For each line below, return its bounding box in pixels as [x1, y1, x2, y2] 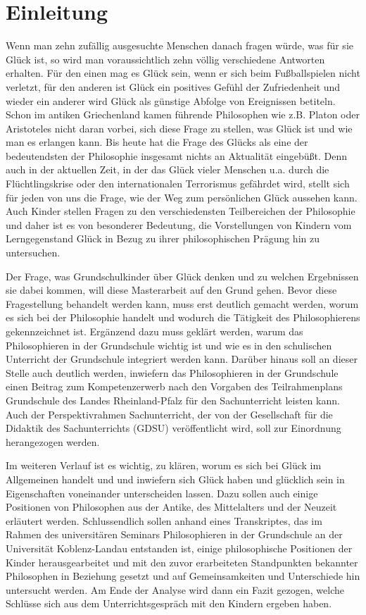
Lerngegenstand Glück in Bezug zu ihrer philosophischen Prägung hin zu [6, 231, 320, 246]
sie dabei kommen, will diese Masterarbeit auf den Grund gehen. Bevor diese [6, 282, 337, 297]
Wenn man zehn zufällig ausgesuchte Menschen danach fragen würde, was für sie [6, 38, 353, 53]
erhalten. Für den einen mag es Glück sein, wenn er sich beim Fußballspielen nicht [6, 66, 360, 80]
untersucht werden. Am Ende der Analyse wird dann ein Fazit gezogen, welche [6, 582, 344, 597]
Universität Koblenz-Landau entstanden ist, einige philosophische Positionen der [6, 540, 353, 555]
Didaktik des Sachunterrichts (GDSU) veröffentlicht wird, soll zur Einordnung [6, 421, 341, 435]
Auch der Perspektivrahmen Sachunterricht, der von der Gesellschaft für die [6, 406, 333, 421]
